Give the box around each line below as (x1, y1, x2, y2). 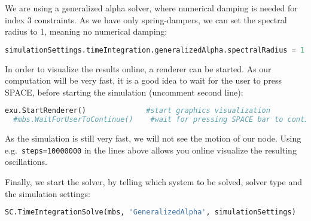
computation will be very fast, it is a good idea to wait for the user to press (5, 74, 282, 87)
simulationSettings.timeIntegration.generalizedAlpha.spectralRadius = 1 (5, 45, 305, 54)
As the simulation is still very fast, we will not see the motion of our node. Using (5, 132, 301, 145)
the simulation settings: (5, 187, 90, 199)
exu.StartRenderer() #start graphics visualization (5, 106, 270, 115)
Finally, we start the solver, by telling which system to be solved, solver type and (5, 176, 302, 188)
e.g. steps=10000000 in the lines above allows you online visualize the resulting (5, 143, 297, 156)
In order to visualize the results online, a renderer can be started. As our (5, 62, 272, 75)
